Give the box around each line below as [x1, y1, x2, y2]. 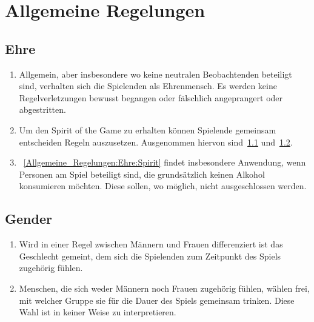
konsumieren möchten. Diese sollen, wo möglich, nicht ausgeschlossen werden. [19, 179, 307, 192]
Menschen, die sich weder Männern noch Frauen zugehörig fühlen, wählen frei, [19, 281, 310, 294]
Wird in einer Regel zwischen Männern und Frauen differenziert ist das [19, 238, 283, 250]
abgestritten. [19, 103, 66, 116]
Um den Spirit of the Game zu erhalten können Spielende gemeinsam [19, 123, 276, 136]
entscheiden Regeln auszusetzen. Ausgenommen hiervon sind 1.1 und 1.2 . [19, 135, 293, 148]
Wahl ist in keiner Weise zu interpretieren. [19, 306, 176, 318]
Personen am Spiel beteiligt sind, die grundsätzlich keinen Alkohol [19, 167, 265, 180]
